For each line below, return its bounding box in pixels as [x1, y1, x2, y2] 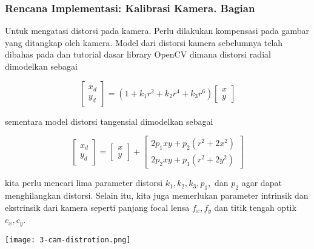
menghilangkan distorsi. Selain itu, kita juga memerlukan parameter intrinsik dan [5, 189, 309, 202]
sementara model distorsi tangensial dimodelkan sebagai [5, 115, 213, 127]
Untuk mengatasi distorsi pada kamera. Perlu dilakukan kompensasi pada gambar [5, 24, 310, 37]
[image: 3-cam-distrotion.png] [5, 235, 131, 244]
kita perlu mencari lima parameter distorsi [5, 176, 163, 189]
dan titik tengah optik [214, 201, 296, 213]
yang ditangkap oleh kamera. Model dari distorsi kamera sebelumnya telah [5, 36, 283, 48]
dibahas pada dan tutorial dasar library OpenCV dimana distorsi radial [5, 48, 271, 61]
